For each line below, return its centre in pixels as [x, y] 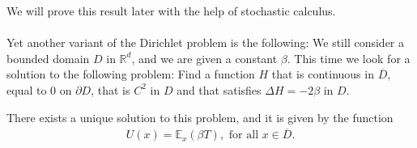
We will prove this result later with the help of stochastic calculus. [171, 11]
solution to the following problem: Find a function [131, 74]
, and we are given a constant [204, 58]
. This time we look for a [349, 58]
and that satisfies [219, 89]
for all [244, 135]
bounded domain [48, 58]
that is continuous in [323, 74]
